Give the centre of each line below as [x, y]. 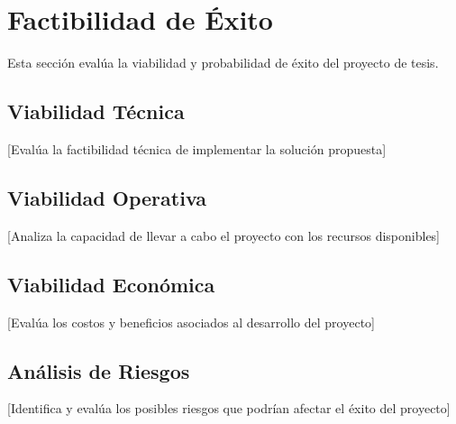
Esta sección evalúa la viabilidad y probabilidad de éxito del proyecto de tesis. [223, 63]
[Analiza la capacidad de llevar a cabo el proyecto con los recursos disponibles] [224, 235]
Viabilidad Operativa [107, 197]
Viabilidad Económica [111, 284]
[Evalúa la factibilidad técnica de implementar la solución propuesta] [197, 148]
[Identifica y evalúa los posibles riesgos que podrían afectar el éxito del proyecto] [229, 408]
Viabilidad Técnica [96, 111]
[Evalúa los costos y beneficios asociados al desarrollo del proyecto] [191, 322]
